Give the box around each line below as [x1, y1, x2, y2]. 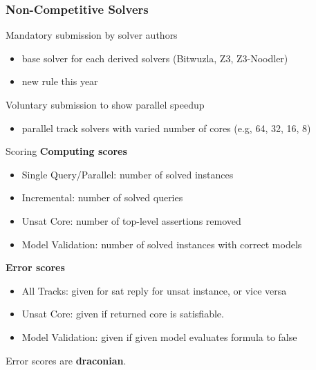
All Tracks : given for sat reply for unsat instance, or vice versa [21, 283, 287, 297]
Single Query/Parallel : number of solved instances [21, 167, 234, 181]
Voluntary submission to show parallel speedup [6, 98, 205, 111]
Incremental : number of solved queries [21, 190, 183, 205]
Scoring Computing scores [6, 144, 127, 158]
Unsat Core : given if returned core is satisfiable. [21, 306, 224, 321]
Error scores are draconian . [6, 353, 127, 367]
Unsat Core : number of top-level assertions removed [21, 213, 241, 228]
